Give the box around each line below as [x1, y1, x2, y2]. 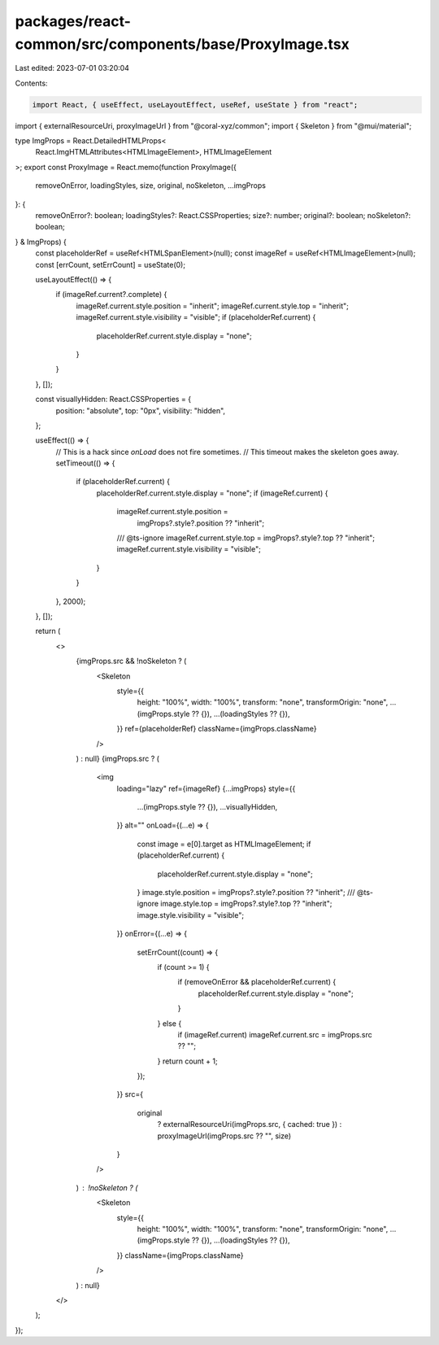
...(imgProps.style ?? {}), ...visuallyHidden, [137, 802, 278, 812]
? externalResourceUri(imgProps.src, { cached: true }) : [157, 1120, 342, 1129]
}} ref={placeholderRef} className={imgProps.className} [116, 724, 317, 734]
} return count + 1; [157, 1056, 219, 1066]
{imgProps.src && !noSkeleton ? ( [76, 656, 187, 666]
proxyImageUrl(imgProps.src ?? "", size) [157, 1131, 292, 1141]
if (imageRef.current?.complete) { [55, 290, 167, 299]
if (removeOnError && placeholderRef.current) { [177, 977, 337, 987]
